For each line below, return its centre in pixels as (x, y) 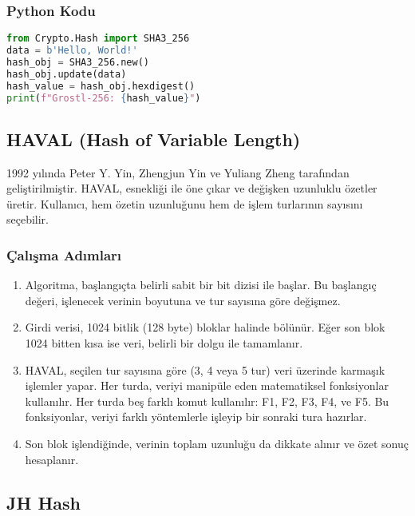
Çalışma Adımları (64, 254)
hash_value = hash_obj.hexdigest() (101, 86)
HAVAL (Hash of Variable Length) (154, 139)
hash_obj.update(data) (67, 74)
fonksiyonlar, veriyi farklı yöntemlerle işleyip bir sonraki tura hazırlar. (196, 417)
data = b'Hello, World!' (72, 51)
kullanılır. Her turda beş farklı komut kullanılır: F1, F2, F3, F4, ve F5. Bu (207, 401)
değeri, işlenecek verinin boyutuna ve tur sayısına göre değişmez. (183, 300)
